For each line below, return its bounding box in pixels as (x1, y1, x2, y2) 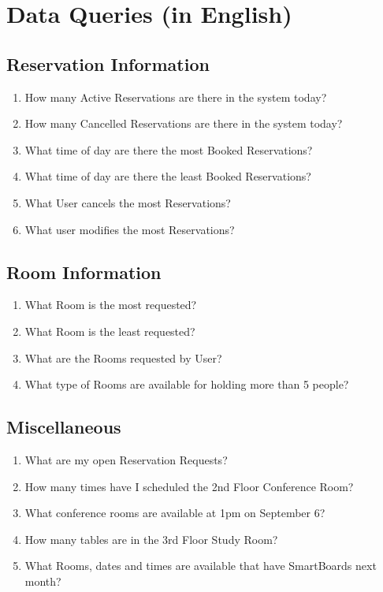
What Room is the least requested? (24, 322, 195, 339)
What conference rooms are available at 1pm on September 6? (24, 505, 325, 521)
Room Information (6, 259, 162, 284)
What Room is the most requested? (24, 296, 197, 313)
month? (24, 572, 61, 589)
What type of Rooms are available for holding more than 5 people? (24, 376, 349, 393)
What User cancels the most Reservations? (24, 194, 231, 210)
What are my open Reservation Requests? (24, 451, 228, 467)
